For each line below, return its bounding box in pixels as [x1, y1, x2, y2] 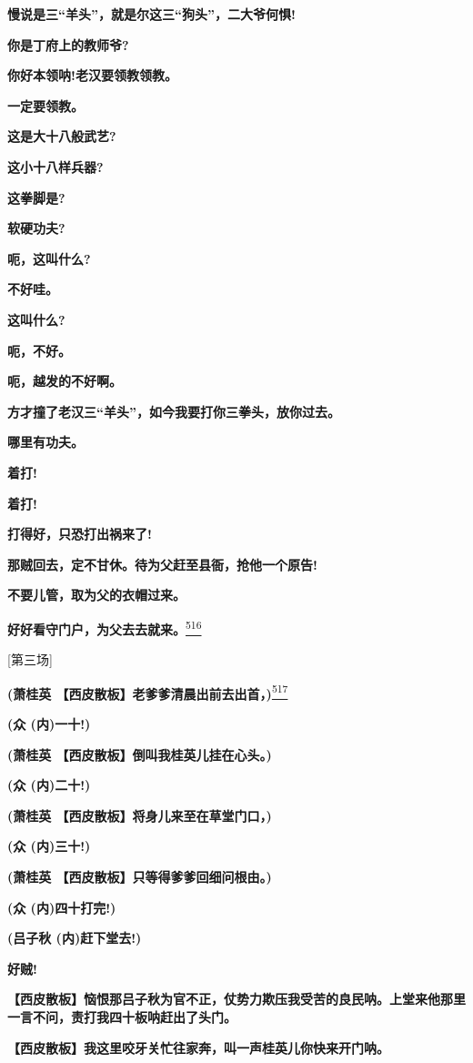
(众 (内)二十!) [7, 775, 91, 795]
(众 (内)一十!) [7, 714, 91, 733]
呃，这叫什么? [7, 248, 91, 268]
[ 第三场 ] [7, 650, 53, 669]
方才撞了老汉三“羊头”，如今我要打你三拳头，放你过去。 [7, 401, 340, 420]
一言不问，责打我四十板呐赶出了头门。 [7, 1007, 236, 1026]
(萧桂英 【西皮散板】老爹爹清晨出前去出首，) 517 [7, 681, 288, 703]
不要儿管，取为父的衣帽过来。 [7, 585, 186, 604]
